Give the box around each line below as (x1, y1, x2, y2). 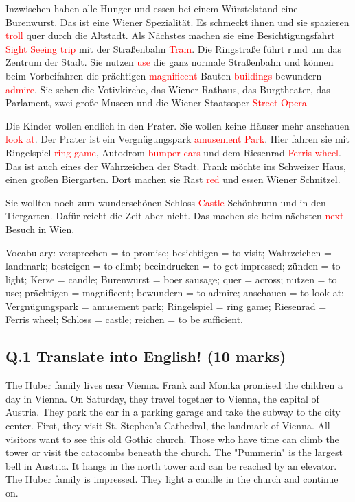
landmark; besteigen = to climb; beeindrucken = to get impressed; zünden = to (5, 259, 341, 273)
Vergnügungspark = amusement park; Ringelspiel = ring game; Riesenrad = (5, 298, 327, 313)
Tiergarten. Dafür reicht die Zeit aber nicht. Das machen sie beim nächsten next (5, 208, 344, 223)
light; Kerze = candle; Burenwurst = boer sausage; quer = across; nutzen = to (5, 272, 337, 286)
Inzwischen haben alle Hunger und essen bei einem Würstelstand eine (5, 1, 298, 15)
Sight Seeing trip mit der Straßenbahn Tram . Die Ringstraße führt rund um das (5, 41, 341, 56)
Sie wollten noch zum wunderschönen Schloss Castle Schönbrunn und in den (5, 195, 326, 209)
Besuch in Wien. (5, 222, 75, 236)
